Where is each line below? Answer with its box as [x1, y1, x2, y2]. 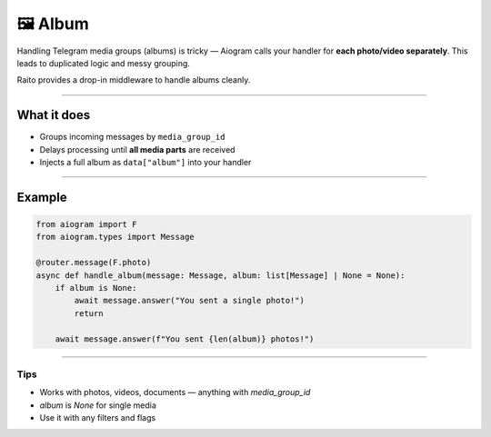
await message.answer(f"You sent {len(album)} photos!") [55, 333, 315, 344]
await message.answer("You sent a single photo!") [74, 295, 305, 306]
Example [16, 189, 67, 204]
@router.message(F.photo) [35, 257, 152, 268]
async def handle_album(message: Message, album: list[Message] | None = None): [35, 270, 406, 281]
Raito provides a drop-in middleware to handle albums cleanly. [16, 74, 251, 85]
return [74, 308, 104, 318]
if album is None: [55, 283, 137, 293]
